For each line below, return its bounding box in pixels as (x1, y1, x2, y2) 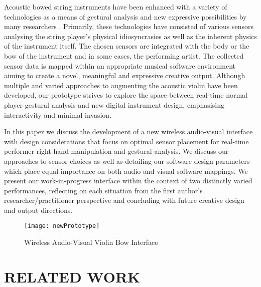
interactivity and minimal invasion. (4, 109, 112, 120)
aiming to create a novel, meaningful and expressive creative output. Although (4, 70, 245, 81)
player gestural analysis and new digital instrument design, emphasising (4, 99, 224, 110)
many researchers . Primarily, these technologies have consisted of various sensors (4, 21, 254, 32)
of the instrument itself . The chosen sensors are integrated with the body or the (4, 41, 249, 51)
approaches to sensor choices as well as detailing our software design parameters (4, 155, 250, 166)
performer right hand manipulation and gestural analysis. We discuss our (4, 146, 229, 156)
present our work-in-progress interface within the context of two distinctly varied (4, 175, 252, 186)
